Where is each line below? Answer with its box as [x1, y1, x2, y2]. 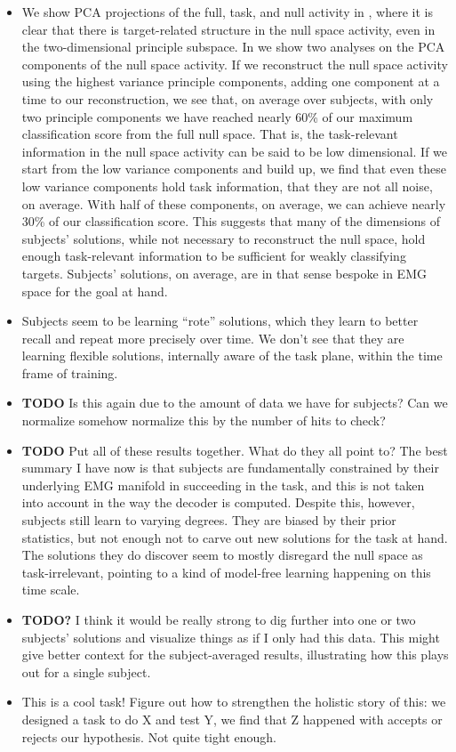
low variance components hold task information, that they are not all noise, [21, 176, 433, 195]
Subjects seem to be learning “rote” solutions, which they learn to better [21, 311, 419, 330]
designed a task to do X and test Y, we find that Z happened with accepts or [21, 709, 443, 728]
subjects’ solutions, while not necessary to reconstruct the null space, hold [21, 229, 426, 247]
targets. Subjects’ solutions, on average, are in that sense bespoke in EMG [21, 263, 427, 282]
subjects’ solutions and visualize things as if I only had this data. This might [21, 627, 440, 646]
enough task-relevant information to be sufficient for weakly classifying [21, 247, 406, 265]
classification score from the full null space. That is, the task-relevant [21, 125, 398, 143]
